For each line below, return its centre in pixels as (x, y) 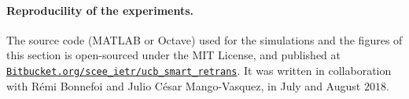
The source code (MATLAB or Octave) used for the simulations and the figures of (204, 39)
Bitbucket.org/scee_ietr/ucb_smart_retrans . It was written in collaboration (199, 70)
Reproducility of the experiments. (100, 10)
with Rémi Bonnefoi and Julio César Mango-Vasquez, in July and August (184, 85)
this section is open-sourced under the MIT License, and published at (174, 55)
